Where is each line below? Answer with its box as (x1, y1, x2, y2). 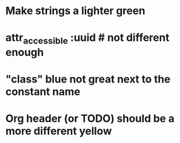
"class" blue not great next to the (5, 72, 171, 86)
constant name (5, 85, 80, 98)
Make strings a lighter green (5, 4, 145, 18)
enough (5, 45, 44, 59)
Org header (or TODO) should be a (5, 112, 175, 125)
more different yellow (5, 125, 112, 138)
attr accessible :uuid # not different (5, 31, 169, 46)
